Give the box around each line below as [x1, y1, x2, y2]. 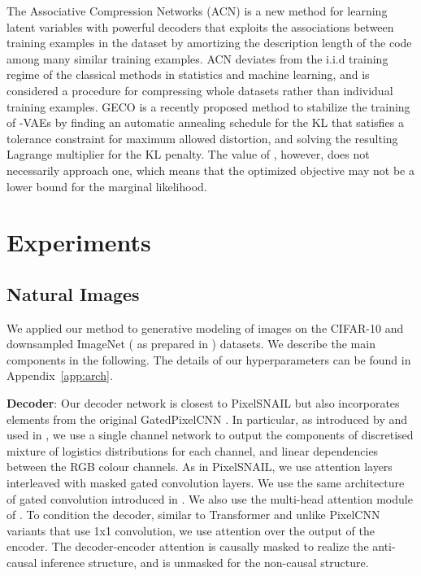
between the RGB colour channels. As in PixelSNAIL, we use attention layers [7, 458, 393, 475]
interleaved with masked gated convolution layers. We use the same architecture [7, 474, 405, 491]
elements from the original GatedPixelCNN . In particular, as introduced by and [7, 410, 408, 427]
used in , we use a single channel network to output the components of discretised [7, 426, 414, 443]
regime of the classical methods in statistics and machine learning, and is [7, 66, 370, 83]
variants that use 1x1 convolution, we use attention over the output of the [7, 521, 375, 539]
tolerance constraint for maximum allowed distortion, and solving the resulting [7, 129, 398, 146]
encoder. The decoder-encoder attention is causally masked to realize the [7, 538, 369, 555]
